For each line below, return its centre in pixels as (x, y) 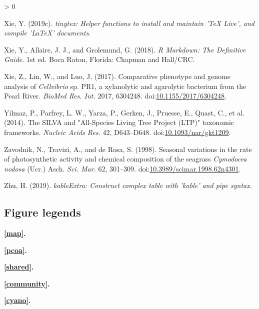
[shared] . (19, 267)
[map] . (15, 233)
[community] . (27, 283)
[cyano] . (17, 300)
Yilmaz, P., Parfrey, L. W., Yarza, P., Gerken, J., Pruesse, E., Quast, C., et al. (124, 112)
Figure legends (42, 212)
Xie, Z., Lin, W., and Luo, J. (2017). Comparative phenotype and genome (117, 76)
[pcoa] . (15, 250)
